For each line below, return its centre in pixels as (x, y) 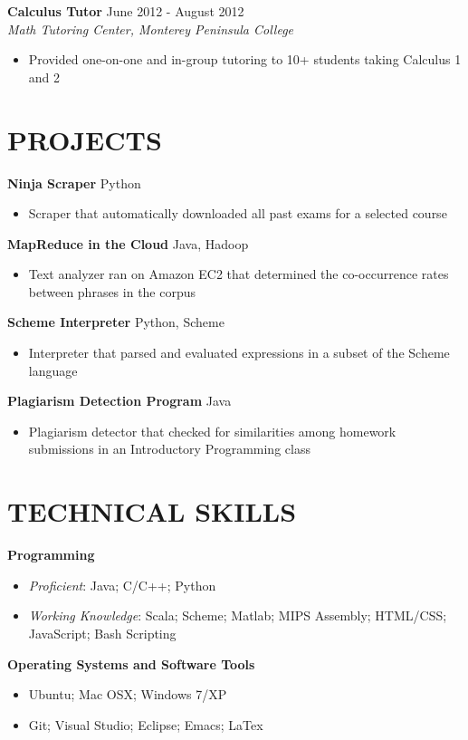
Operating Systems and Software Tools (131, 663)
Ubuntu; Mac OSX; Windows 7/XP (128, 694)
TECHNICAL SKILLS (152, 511)
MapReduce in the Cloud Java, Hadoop (128, 243)
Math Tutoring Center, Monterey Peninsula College (151, 29)
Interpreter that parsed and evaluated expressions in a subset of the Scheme (239, 353)
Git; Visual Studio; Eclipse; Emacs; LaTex (146, 724)
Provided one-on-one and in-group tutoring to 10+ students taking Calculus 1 (245, 59)
